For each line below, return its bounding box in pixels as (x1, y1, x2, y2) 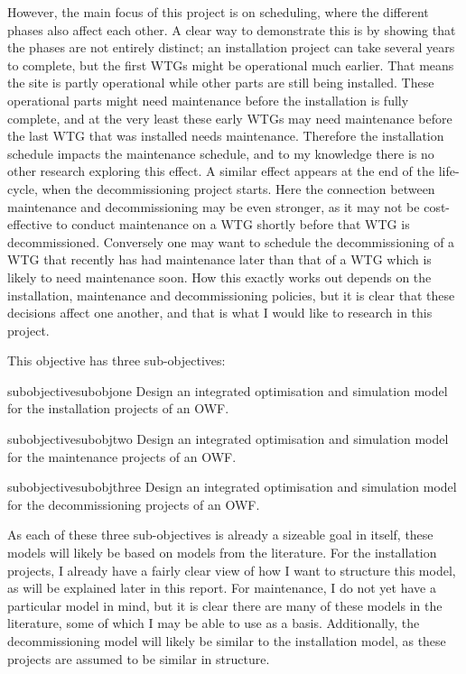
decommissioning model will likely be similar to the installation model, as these (7, 632, 446, 650)
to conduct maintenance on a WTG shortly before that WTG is (56, 215, 410, 234)
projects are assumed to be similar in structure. (7, 649, 270, 668)
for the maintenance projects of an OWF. (7, 447, 237, 466)
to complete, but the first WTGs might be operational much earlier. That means (7, 55, 454, 74)
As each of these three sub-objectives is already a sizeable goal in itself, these (7, 525, 433, 544)
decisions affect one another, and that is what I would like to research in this (7, 303, 433, 322)
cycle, (7, 179, 38, 198)
